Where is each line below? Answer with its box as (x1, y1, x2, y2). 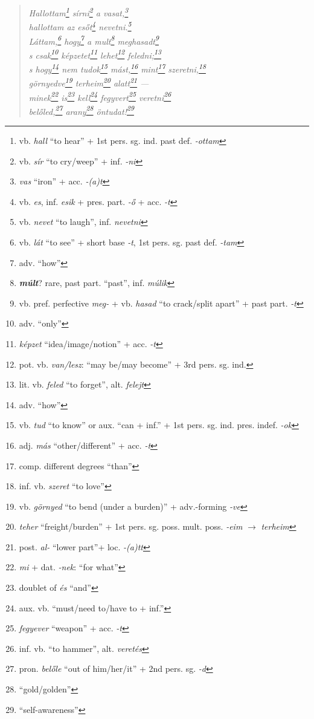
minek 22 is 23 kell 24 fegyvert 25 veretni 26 (28, 89, 171, 103)
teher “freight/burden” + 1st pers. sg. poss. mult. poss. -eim (19, 520, 243, 533)
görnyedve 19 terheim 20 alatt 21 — (28, 75, 149, 89)
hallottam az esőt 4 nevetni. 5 (28, 19, 132, 33)
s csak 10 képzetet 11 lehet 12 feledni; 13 (28, 47, 161, 61)
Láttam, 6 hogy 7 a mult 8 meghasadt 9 (28, 33, 159, 47)
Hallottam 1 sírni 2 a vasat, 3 (28, 5, 129, 19)
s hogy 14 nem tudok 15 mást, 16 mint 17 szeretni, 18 (28, 61, 206, 75)
